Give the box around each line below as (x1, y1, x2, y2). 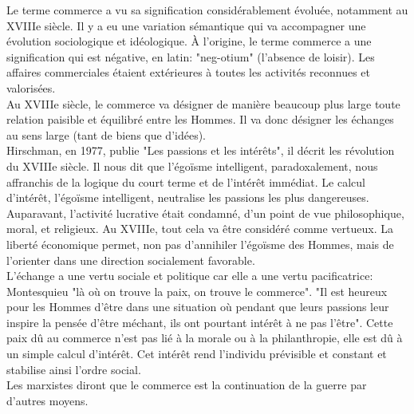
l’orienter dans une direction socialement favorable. (6, 251, 255, 268)
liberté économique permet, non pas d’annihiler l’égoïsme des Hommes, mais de (6, 235, 394, 252)
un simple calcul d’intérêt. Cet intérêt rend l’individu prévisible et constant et (6, 345, 387, 362)
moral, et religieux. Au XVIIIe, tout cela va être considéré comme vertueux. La (6, 220, 393, 237)
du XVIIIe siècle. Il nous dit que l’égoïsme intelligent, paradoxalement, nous (6, 157, 378, 174)
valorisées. (6, 79, 56, 96)
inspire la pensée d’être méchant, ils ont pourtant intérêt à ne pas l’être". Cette (6, 313, 393, 330)
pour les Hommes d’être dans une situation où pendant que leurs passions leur (6, 298, 389, 315)
